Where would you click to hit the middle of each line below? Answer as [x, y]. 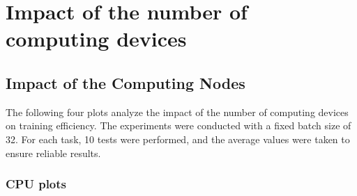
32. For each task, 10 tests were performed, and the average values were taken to [178, 139]
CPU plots [36, 184]
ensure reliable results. [53, 153]
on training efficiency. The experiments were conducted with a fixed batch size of [178, 125]
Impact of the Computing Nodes [126, 82]
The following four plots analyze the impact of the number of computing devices [177, 112]
